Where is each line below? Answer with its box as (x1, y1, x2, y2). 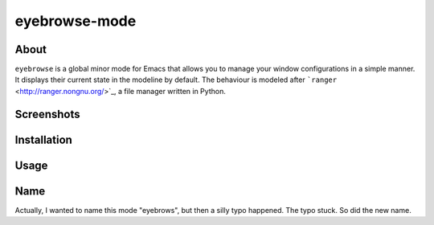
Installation (14, 133, 72, 146)
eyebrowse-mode (14, 12, 137, 30)
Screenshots (14, 107, 80, 121)
